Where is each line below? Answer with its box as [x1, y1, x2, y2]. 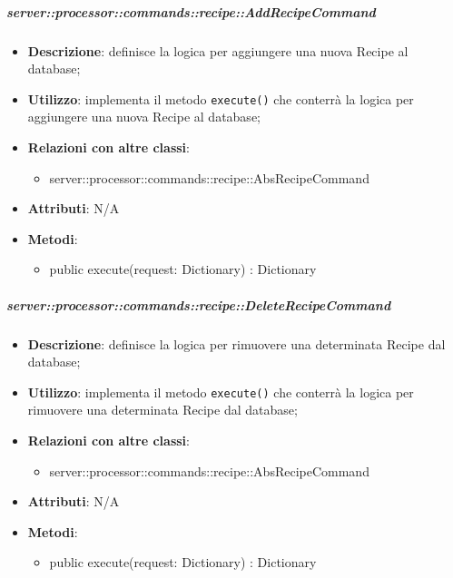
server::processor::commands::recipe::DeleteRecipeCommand [6, 295, 391, 314]
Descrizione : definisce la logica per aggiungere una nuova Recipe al [27, 41, 409, 60]
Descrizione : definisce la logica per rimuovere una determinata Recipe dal [27, 334, 446, 353]
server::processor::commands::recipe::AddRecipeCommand [6, 2, 376, 21]
